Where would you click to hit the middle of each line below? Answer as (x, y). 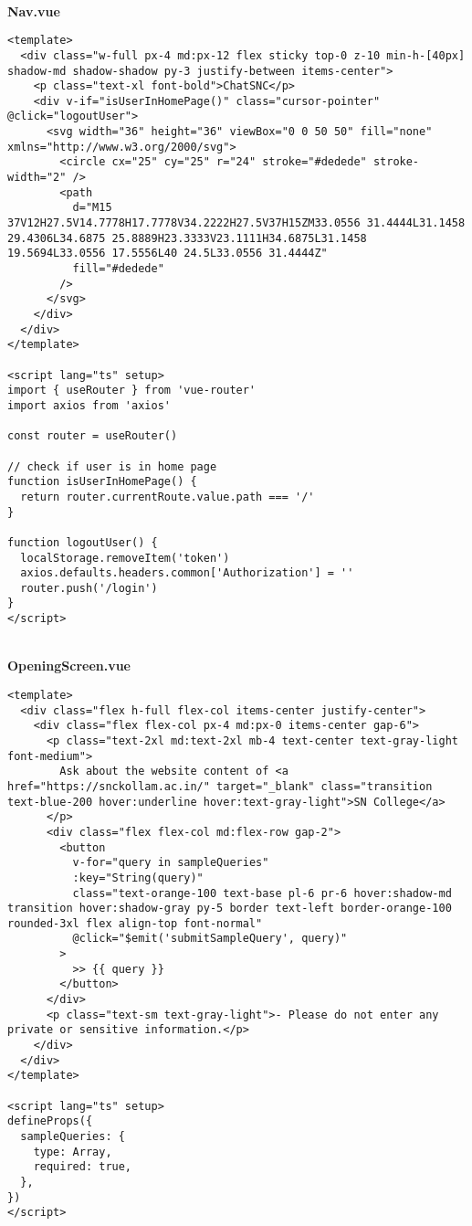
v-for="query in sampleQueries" (171, 863)
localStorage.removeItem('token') (125, 558)
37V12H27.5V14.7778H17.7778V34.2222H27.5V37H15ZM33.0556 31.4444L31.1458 (236, 223)
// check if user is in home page (112, 466)
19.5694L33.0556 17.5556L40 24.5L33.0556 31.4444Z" (168, 254)
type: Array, (73, 1152)
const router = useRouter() (93, 436)
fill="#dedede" (118, 269)
